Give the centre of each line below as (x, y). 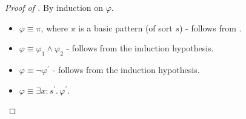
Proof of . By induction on (54, 7)
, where (54, 27)
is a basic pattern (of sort (125, 27)
